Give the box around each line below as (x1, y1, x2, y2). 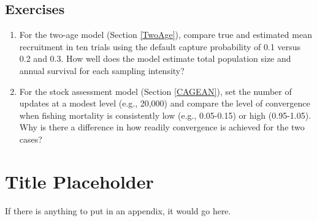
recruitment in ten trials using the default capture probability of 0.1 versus (19, 40, 301, 53)
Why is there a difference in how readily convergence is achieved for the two (19, 121, 305, 133)
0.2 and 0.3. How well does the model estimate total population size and (19, 52, 291, 65)
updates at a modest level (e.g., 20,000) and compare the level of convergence (19, 97, 310, 110)
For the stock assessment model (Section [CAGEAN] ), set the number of (19, 84, 292, 97)
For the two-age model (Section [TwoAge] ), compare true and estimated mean (19, 28, 312, 41)
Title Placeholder (5, 168, 154, 193)
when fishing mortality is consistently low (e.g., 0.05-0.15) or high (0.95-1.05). (19, 108, 311, 121)
